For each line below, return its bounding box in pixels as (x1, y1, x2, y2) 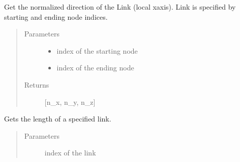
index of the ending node (56, 62, 134, 73)
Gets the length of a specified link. (4, 113, 111, 124)
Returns (24, 79, 49, 90)
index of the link (44, 147, 96, 158)
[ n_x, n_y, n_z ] (44, 96, 96, 107)
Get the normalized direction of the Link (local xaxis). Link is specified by (4, 2, 236, 12)
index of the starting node (56, 45, 138, 56)
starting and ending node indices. (4, 11, 108, 22)
